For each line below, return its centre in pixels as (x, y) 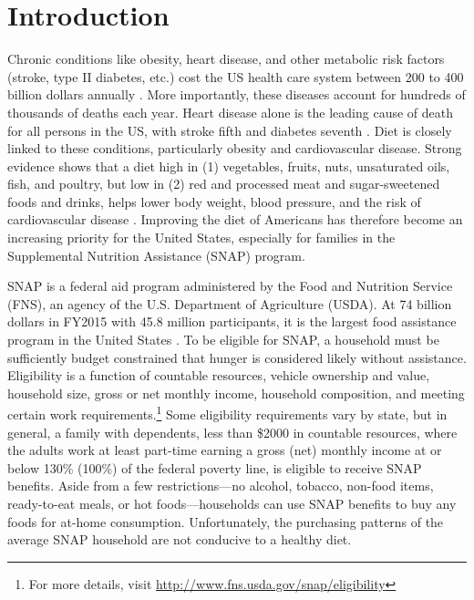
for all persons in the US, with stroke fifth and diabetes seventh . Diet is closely (230, 130)
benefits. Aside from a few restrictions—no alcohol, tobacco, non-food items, (221, 486)
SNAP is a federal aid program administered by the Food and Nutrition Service (230, 286)
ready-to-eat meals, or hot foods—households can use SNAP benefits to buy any (232, 504)
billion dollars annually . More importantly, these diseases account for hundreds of (237, 94)
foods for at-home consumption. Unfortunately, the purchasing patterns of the (226, 521)
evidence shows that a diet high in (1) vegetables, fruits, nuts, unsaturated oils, (229, 166)
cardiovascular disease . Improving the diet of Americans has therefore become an (235, 219)
